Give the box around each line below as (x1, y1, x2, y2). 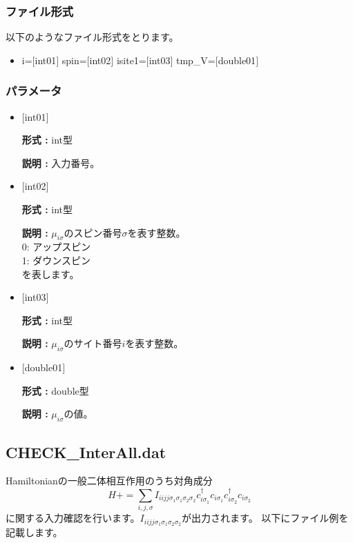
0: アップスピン (21, 239, 91, 254)
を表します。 (21, 266, 79, 281)
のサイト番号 (64, 336, 122, 351)
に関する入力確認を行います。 (6, 511, 140, 525)
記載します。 (6, 524, 63, 539)
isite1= (116, 52, 146, 67)
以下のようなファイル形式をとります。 (6, 30, 179, 44)
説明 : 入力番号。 (21, 155, 100, 170)
